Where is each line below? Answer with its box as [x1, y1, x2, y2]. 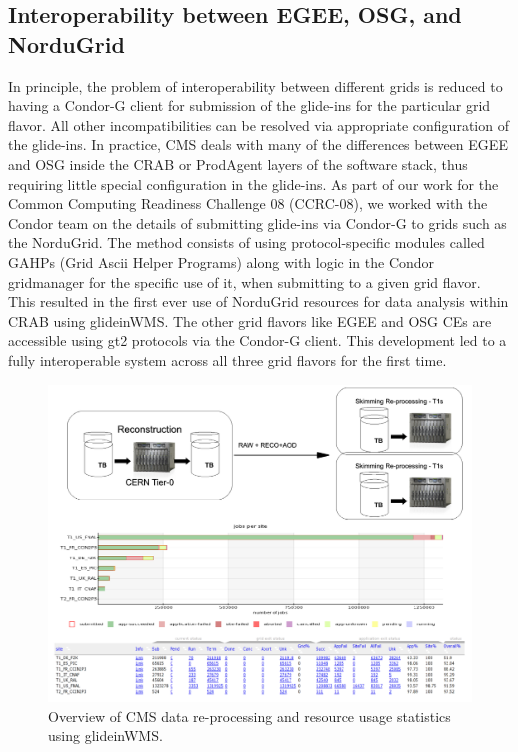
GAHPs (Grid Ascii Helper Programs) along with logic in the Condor [8, 251, 435, 272]
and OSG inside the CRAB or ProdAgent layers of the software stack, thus [8, 153, 468, 174]
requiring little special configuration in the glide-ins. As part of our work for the [8, 173, 499, 194]
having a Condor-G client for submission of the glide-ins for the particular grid [8, 95, 491, 116]
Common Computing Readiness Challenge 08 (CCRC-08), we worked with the [8, 193, 488, 214]
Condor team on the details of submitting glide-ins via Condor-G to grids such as [8, 212, 507, 233]
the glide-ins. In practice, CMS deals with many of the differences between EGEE [8, 134, 508, 155]
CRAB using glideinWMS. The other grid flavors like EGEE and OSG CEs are [8, 310, 492, 331]
